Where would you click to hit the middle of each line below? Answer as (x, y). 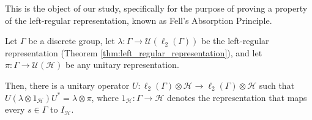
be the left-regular (235, 41)
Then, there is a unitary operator (67, 85)
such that (277, 85)
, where (105, 97)
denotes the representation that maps (237, 97)
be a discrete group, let (72, 41)
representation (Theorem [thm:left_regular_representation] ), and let (134, 52)
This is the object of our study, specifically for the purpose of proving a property (156, 8)
